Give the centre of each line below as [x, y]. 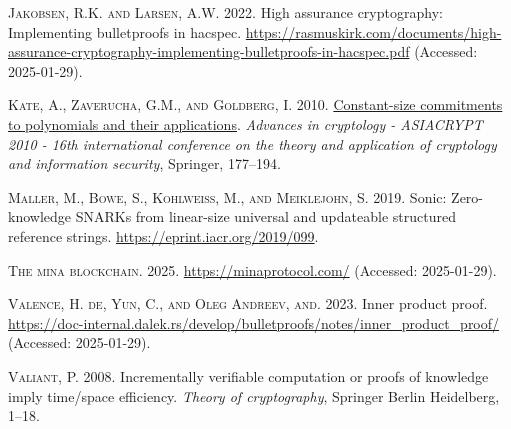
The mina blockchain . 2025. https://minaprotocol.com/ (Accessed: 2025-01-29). [252, 269]
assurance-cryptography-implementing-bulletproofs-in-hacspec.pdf [209, 51]
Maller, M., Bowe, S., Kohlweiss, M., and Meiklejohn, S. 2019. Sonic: [227, 196]
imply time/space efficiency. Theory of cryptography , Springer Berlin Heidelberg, [254, 395]
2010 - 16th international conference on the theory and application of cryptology [252, 143]
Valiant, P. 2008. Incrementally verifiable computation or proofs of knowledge [248, 375]
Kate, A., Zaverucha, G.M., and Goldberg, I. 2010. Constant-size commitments [255, 104]
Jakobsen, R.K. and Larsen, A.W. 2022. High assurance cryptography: [225, 12]
